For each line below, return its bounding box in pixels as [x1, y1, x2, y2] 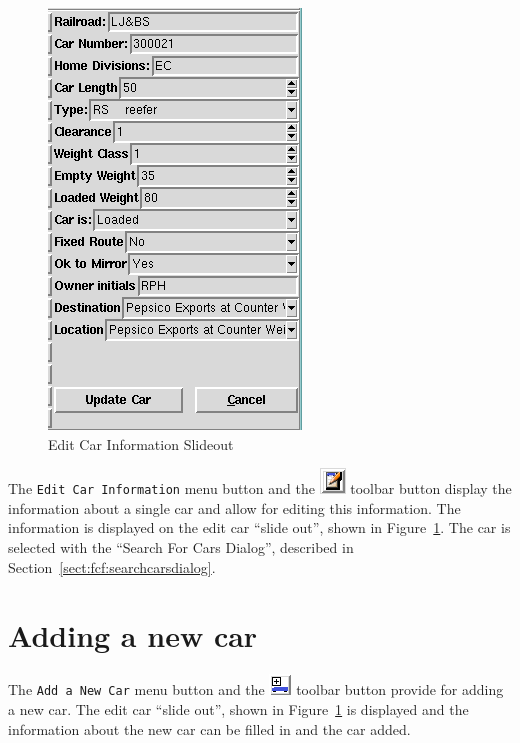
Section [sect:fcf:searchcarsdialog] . [8, 556, 216, 577]
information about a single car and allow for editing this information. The [8, 497, 461, 518]
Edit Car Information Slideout [48, 433, 234, 454]
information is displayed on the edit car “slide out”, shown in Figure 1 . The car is [8, 517, 511, 538]
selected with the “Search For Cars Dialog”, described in [8, 537, 354, 558]
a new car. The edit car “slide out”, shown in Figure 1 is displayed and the [8, 699, 469, 719]
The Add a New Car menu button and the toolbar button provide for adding [8, 679, 504, 700]
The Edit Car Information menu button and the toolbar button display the [8, 478, 512, 499]
